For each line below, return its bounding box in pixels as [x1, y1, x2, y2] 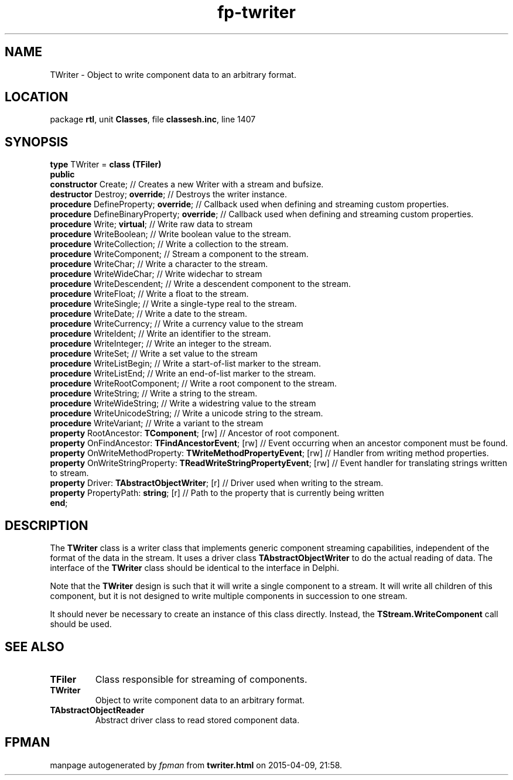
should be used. [50, 619, 112, 630]
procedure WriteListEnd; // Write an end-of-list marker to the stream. [50, 368, 316, 379]
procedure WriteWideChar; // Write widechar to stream [50, 269, 262, 279]
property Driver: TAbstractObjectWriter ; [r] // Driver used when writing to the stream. [50, 478, 384, 488]
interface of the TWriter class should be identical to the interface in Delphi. [50, 563, 339, 573]
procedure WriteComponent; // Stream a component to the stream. [50, 249, 309, 259]
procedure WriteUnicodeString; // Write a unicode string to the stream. [50, 408, 323, 419]
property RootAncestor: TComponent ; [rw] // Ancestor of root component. [50, 428, 340, 439]
